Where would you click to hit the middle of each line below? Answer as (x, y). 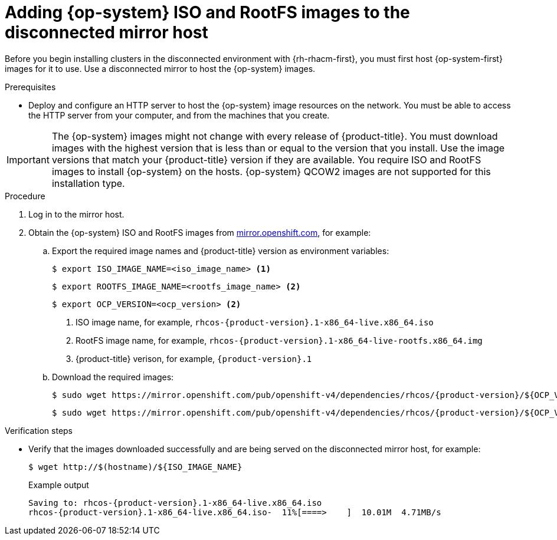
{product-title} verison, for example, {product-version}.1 (194, 358)
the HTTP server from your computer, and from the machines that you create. (179, 115)
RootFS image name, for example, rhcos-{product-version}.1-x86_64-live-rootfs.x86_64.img (279, 340)
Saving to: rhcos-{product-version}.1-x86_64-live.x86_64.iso (175, 503)
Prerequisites (30, 87)
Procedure (25, 196)
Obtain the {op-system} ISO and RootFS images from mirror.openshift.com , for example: (200, 232)
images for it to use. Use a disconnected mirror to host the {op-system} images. (160, 68)
